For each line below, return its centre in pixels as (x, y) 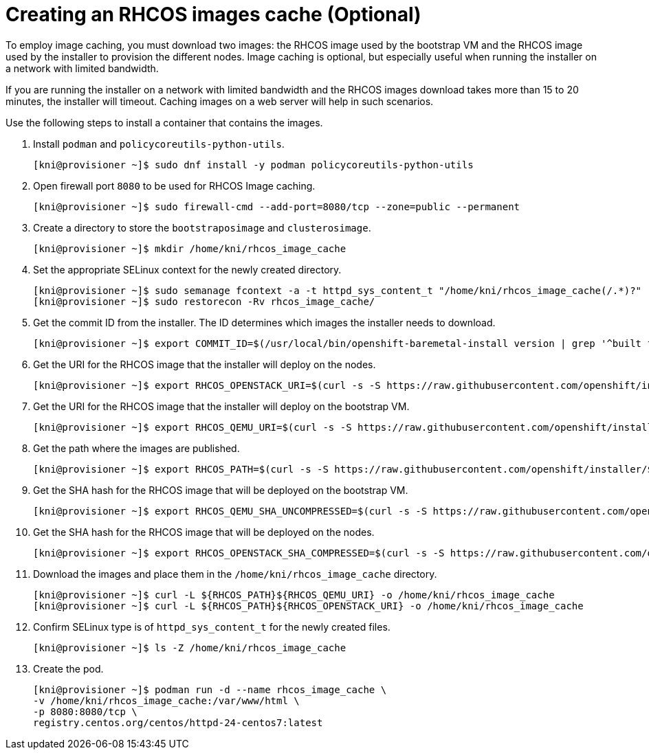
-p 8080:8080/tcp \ (85, 711)
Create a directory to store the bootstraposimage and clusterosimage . (202, 227)
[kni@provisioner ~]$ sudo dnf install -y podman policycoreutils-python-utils (253, 165)
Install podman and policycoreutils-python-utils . (159, 144)
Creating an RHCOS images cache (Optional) (213, 14)
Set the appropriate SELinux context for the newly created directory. (187, 269)
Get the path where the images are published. (136, 448)
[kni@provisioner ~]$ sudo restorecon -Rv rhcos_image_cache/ (204, 301)
